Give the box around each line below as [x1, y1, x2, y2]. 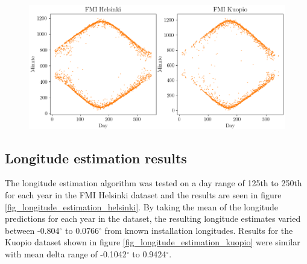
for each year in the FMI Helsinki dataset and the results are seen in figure [5, 188, 282, 201]
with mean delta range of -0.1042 [5, 247, 127, 260]
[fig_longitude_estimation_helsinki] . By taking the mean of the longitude [5, 200, 279, 213]
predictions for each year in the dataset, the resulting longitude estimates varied [5, 212, 301, 225]
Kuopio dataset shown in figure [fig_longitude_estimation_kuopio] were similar [5, 236, 300, 248]
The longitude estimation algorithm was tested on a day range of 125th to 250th [5, 177, 302, 189]
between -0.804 [5, 224, 60, 236]
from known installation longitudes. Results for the [104, 224, 293, 236]
